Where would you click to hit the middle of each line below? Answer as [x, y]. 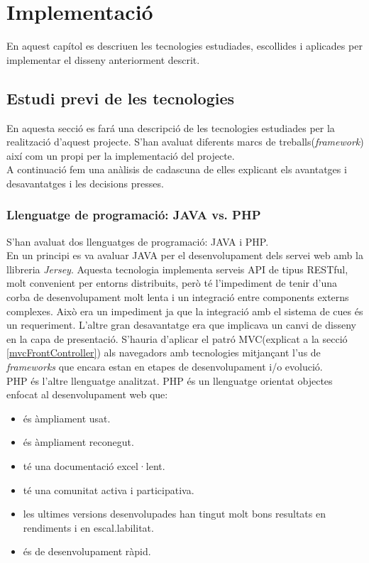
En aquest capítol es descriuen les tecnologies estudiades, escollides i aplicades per [184, 46]
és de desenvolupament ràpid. [87, 551]
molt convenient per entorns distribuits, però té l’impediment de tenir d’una [172, 283]
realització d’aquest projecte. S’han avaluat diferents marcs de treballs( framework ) [185, 142]
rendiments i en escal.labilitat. [88, 527]
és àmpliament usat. [67, 418]
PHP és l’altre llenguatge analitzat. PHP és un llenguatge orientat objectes [170, 380]
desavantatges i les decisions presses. [85, 183]
